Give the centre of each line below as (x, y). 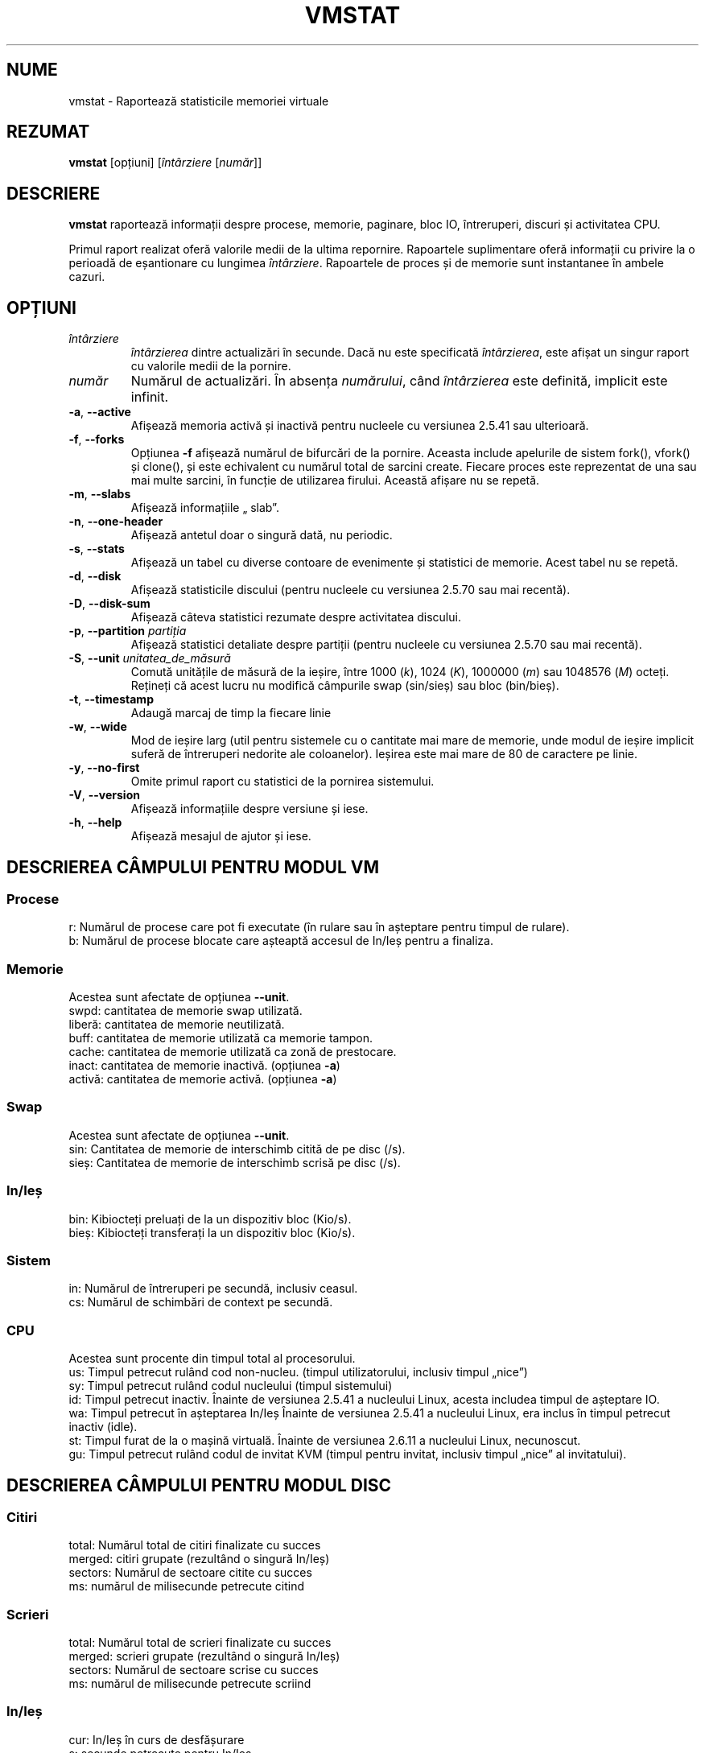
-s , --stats (97, 549)
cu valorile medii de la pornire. (211, 366)
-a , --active (100, 412)
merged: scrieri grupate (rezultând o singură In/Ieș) (204, 1656)
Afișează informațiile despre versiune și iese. (249, 809)
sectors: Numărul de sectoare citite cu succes (190, 1573)
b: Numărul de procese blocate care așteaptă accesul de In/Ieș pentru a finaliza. (281, 941)
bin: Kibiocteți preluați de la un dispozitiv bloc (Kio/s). (210, 1219)
